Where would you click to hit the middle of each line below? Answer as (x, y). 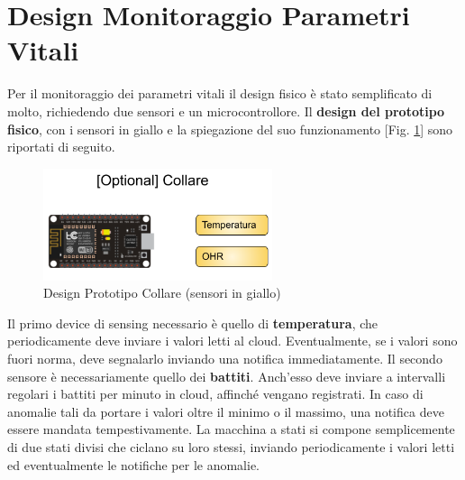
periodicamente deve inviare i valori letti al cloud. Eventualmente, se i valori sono (232, 341)
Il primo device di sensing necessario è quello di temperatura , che (193, 323)
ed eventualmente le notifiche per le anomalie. (134, 464)
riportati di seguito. (61, 147)
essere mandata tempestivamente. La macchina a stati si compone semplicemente (231, 429)
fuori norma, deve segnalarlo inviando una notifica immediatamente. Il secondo (225, 359)
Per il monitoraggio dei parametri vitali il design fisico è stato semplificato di (220, 93)
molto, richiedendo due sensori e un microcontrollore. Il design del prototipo (226, 111)
